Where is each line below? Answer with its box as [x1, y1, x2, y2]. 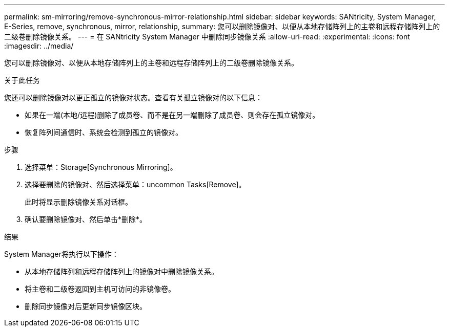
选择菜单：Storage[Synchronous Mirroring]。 [25, 163, 177, 171]
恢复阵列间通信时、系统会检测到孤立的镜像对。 [25, 128, 182, 137]
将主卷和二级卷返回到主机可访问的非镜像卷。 [25, 284, 175, 293]
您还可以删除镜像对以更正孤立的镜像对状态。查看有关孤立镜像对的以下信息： [4, 93, 262, 102]
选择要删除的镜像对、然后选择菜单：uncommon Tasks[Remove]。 [25, 180, 246, 189]
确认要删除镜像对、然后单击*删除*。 [25, 215, 147, 224]
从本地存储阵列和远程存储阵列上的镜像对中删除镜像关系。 [25, 267, 218, 276]
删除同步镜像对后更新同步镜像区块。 [25, 302, 147, 311]
